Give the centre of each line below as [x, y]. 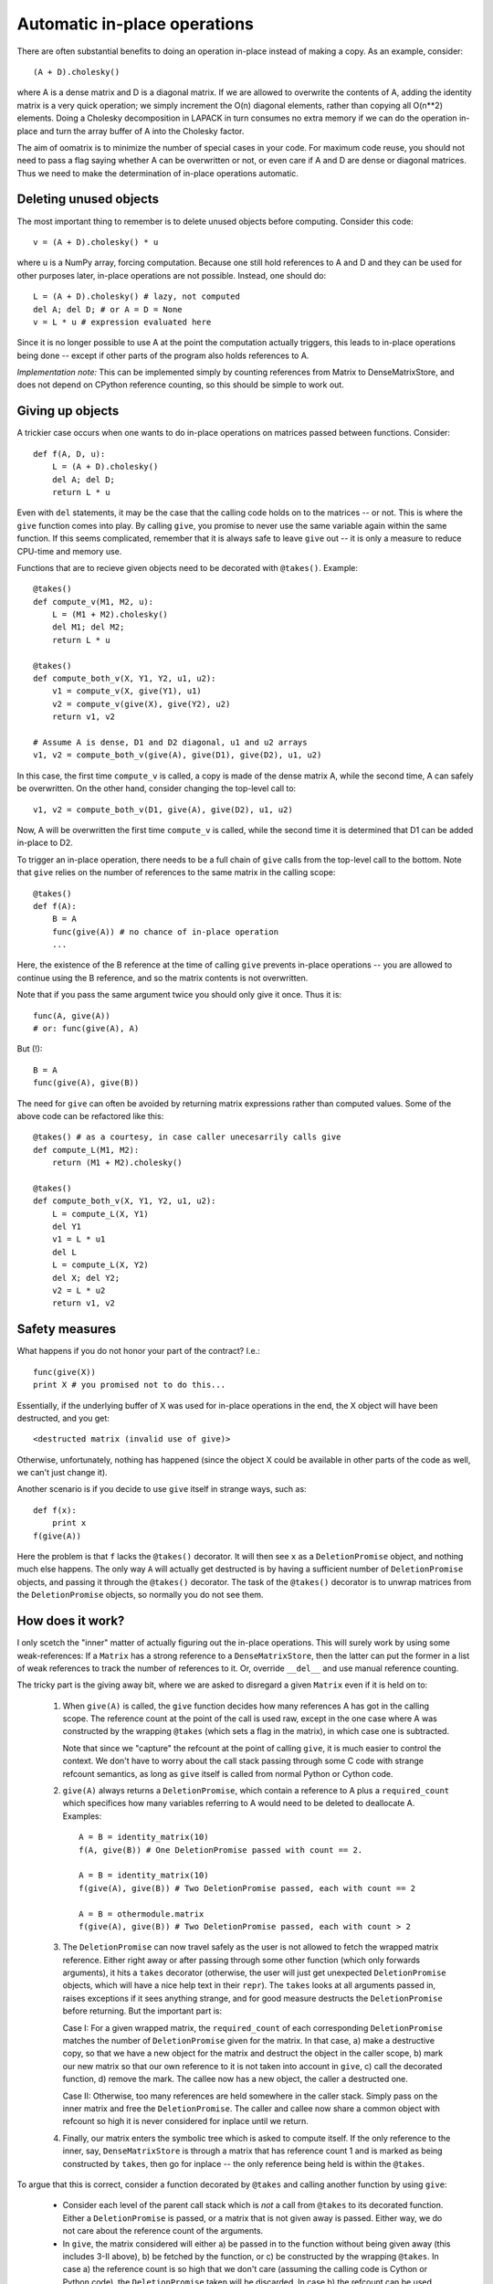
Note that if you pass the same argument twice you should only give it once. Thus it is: [179, 995]
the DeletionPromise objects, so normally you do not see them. [140, 1595]
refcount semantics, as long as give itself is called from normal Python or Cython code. [228, 1773]
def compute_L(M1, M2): [86, 1150]
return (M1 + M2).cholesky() [117, 1163]
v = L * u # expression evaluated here [122, 322]
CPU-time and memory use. [69, 551]
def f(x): [55, 1510]
